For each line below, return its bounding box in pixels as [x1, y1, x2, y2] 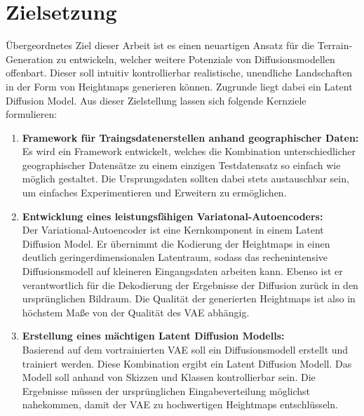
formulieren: [6, 107, 58, 121]
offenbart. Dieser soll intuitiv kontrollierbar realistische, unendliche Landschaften [6, 65, 353, 80]
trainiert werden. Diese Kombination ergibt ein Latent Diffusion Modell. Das [22, 356, 352, 370]
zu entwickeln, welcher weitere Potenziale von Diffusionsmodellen [56, 51, 335, 66]
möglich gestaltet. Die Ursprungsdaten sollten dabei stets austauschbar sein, [22, 171, 349, 186]
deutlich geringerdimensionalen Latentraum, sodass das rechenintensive [22, 250, 328, 264]
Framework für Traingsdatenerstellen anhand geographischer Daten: [22, 130, 359, 145]
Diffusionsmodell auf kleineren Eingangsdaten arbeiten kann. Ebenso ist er [22, 264, 343, 279]
